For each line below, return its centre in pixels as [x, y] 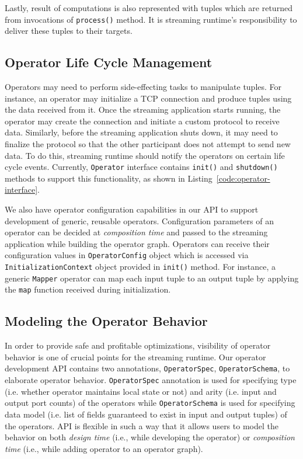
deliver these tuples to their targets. [69, 31]
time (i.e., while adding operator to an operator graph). [104, 448]
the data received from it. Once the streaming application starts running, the [143, 109]
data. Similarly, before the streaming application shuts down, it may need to [141, 132]
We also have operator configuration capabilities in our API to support [132, 209]
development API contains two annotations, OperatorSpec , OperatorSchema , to [147, 368]
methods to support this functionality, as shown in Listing [109, 178]
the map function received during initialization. [88, 289]
